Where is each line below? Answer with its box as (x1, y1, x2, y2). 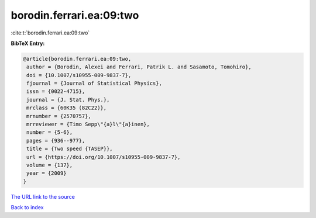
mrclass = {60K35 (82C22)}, (26, 105, 107, 111)
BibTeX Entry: (11, 40, 45, 47)
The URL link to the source (11, 193, 75, 200)
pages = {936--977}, (26, 137, 85, 144)
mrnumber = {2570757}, (26, 113, 92, 119)
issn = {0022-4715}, (26, 88, 85, 95)
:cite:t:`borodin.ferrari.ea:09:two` (11, 29, 90, 36)
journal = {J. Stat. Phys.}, (26, 96, 110, 103)
